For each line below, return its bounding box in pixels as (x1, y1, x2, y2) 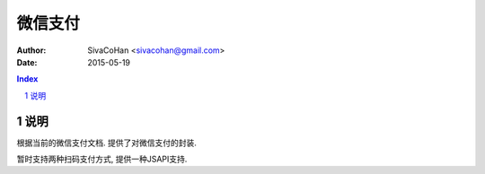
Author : (16, 45, 47, 56)
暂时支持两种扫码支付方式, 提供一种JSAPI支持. (16, 153, 188, 165)
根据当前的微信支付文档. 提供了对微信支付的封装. (16, 137, 198, 148)
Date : (16, 57, 38, 67)
